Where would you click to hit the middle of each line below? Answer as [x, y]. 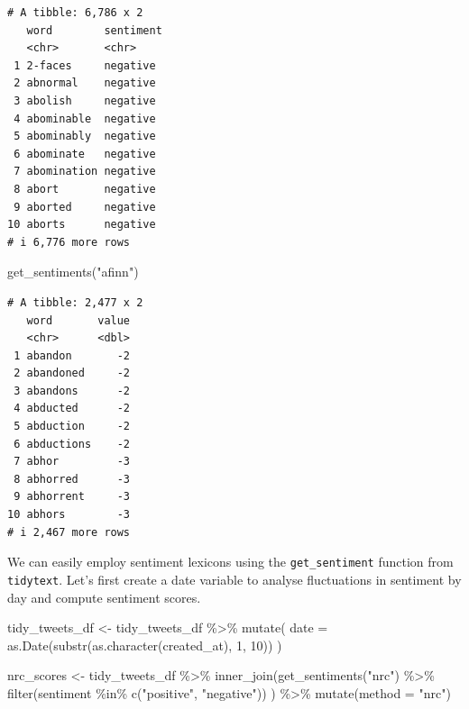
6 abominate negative [85, 154]
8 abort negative [85, 189]
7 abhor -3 [72, 462]
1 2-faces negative [85, 65]
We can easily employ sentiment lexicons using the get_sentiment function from [230, 562]
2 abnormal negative [85, 83]
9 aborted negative [85, 207]
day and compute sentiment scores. [104, 597]
